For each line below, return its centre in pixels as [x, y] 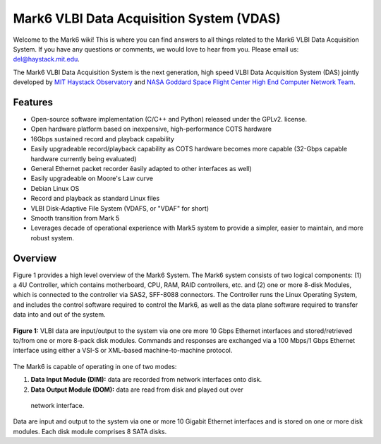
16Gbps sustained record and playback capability [102, 139]
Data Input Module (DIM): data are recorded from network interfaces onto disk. [146, 380]
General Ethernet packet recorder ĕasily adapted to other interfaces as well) [141, 168]
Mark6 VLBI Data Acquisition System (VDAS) [147, 18]
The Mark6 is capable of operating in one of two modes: [95, 366]
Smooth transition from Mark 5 [75, 218]
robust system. [52, 238]
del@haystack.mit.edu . [47, 59]
